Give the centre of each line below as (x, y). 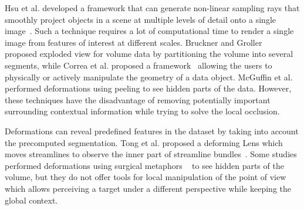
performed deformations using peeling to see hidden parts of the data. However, (148, 88)
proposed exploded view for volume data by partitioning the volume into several (149, 54)
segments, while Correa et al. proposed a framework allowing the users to (139, 65)
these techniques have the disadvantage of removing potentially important (138, 99)
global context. (31, 200)
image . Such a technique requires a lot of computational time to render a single (149, 31)
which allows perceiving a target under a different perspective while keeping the (148, 188)
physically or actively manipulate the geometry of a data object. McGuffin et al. (149, 77)
